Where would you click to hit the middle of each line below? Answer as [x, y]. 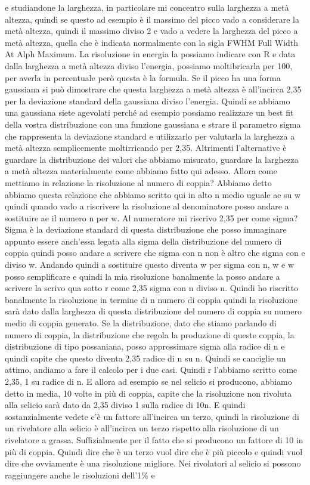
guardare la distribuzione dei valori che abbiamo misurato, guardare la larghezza [152, 159]
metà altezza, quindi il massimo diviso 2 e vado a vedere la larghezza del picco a [151, 31]
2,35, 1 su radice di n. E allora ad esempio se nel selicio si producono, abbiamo [148, 381]
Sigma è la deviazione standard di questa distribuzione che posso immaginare [146, 229]
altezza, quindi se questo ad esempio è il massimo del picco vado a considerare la [152, 19]
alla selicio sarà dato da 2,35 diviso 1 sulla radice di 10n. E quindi [125, 405]
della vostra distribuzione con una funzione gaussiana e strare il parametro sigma [153, 124]
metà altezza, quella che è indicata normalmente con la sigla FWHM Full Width [152, 42]
